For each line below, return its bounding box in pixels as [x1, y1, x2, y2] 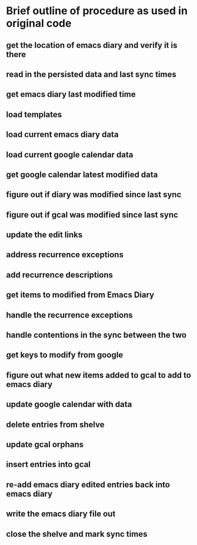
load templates [6, 109, 62, 119]
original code [6, 17, 72, 30]
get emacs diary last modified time [6, 90, 136, 100]
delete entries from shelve [6, 419, 105, 429]
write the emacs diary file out [6, 509, 116, 519]
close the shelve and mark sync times [6, 529, 148, 539]
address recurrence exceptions [6, 249, 123, 260]
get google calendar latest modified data [6, 169, 158, 179]
